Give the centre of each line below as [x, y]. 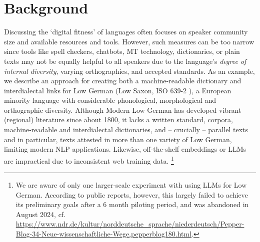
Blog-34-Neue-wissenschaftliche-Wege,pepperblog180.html [104, 234]
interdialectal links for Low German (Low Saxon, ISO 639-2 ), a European [118, 90]
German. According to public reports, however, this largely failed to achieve [132, 194]
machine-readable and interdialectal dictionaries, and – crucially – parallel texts [126, 129]
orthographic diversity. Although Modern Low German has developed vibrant [123, 110]
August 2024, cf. [41, 214]
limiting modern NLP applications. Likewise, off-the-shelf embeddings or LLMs [125, 149]
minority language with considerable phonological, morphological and [110, 100]
